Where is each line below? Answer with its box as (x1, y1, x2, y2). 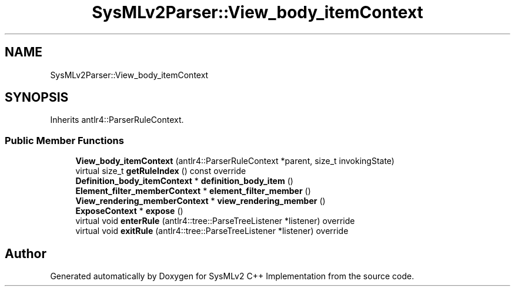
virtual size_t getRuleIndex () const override (75, 166, 246, 176)
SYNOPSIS (5, 90, 69, 105)
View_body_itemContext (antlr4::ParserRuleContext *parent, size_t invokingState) (75, 156, 394, 166)
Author (5, 246, 46, 261)
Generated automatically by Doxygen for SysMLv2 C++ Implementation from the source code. (50, 271, 414, 282)
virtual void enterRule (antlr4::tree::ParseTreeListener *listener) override (75, 216, 355, 226)
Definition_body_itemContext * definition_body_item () (75, 176, 293, 186)
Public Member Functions (5, 134, 124, 146)
